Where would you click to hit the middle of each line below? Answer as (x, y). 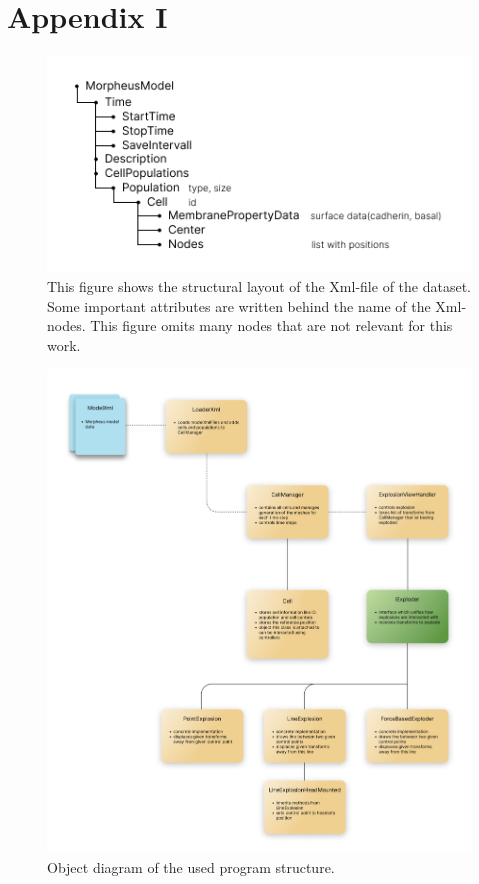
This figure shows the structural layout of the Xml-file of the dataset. (259, 286)
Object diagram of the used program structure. (191, 866)
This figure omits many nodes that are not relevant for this (271, 325)
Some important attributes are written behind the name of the (239, 305)
